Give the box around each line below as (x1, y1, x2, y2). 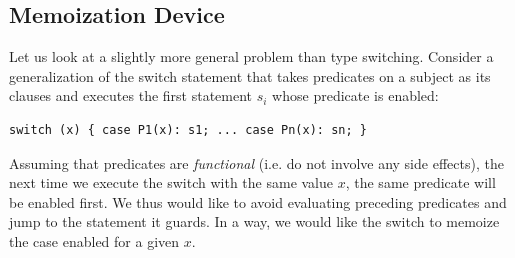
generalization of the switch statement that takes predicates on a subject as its (9, 65, 491, 86)
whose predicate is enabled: (272, 85, 439, 106)
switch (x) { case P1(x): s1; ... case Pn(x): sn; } (9, 122, 367, 137)
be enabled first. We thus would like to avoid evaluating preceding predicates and (9, 191, 507, 212)
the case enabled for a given (9, 230, 180, 251)
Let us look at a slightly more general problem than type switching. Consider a (9, 46, 494, 67)
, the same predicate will (345, 172, 496, 193)
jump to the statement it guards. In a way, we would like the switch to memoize (9, 211, 500, 232)
